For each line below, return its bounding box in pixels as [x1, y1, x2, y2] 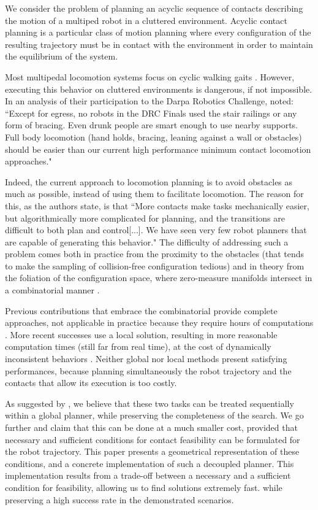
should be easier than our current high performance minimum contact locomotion [5, 142, 311, 155]
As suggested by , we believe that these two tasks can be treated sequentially [5, 396, 294, 409]
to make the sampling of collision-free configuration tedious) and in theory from [5, 259, 305, 272]
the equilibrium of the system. [5, 50, 118, 63]
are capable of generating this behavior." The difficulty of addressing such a [5, 235, 289, 248]
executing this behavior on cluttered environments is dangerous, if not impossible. [5, 82, 312, 95]
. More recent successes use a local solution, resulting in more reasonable [5, 328, 278, 341]
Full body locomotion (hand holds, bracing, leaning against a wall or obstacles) [5, 130, 302, 143]
